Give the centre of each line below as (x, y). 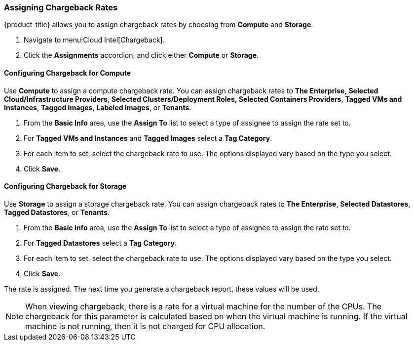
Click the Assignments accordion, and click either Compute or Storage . (141, 55)
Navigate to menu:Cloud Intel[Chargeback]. (94, 40)
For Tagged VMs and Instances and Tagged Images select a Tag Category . (148, 138)
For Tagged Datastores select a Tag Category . (100, 243)
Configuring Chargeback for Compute (68, 73)
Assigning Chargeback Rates (61, 7)
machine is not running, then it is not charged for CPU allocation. (145, 326)
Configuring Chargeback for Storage (65, 186)
